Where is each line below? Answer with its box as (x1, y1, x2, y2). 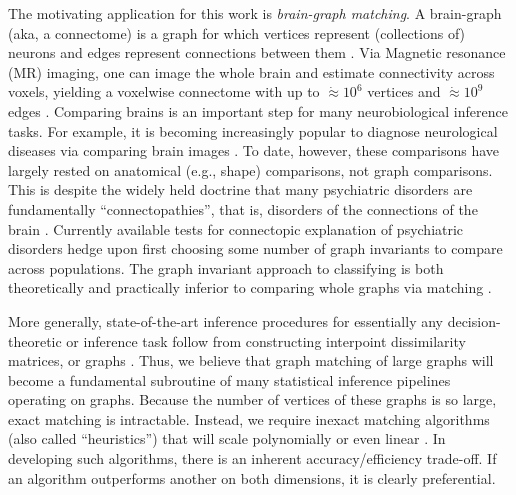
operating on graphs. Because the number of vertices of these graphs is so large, (8, 389, 497, 410)
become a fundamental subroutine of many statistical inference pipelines (8, 369, 451, 390)
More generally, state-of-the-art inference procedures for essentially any (8, 310, 443, 331)
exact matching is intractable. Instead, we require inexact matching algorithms (8, 408, 490, 429)
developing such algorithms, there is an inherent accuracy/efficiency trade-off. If (8, 448, 497, 469)
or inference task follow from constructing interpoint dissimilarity (66, 330, 466, 351)
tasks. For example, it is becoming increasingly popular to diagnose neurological (8, 120, 498, 141)
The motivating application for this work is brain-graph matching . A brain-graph (8, 3, 502, 23)
